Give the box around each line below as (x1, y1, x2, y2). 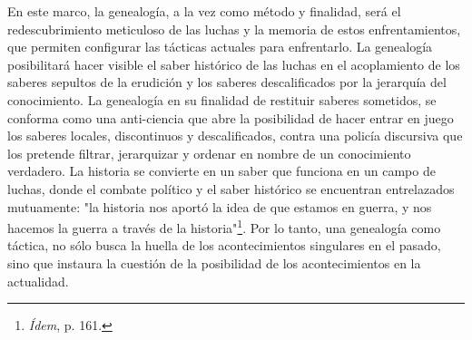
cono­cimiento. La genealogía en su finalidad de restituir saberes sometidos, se (7, 90, 437, 109)
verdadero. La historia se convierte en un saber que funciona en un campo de (7, 161, 436, 180)
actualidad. (7, 271, 69, 290)
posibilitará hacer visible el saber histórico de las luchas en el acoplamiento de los (7, 54, 460, 73)
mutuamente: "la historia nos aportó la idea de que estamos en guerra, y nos (7, 197, 432, 216)
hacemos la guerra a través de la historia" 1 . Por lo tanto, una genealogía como (7, 216, 441, 237)
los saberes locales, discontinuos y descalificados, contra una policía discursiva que (7, 126, 463, 145)
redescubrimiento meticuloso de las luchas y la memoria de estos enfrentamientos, (7, 19, 461, 38)
